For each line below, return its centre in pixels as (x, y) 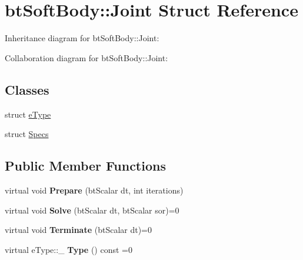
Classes (27, 89)
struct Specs (27, 134)
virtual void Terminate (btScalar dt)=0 (79, 230)
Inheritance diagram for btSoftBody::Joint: (82, 38)
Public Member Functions (85, 166)
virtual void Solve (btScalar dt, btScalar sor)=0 (92, 210)
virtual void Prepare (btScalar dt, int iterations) (94, 190)
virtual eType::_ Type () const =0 (69, 249)
